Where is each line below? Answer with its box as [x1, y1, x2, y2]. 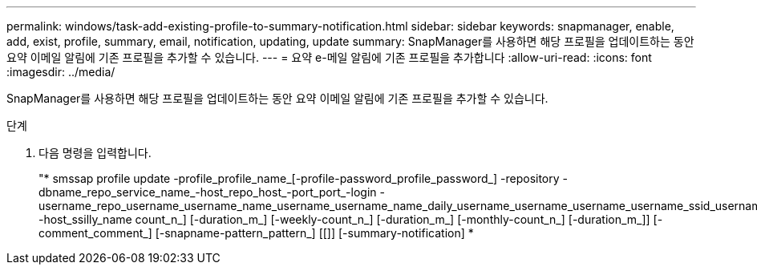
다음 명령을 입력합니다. [38, 146, 152, 160]
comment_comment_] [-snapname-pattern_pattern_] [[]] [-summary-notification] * [38, 226, 474, 240]
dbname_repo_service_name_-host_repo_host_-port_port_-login [38, 185, 377, 199]
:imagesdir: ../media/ [6, 65, 115, 79]
